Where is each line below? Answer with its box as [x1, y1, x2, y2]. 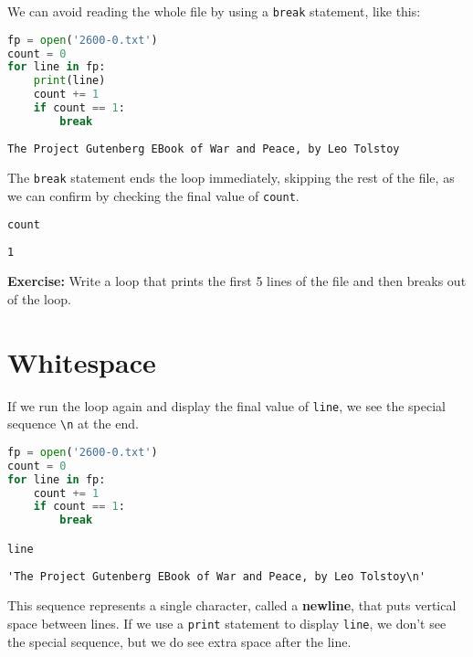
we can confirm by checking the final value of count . [7, 186, 300, 206]
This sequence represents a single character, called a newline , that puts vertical [7, 596, 457, 615]
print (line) [33, 74, 106, 88]
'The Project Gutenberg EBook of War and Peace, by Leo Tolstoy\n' [7, 569, 426, 583]
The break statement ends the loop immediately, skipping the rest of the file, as [7, 168, 455, 187]
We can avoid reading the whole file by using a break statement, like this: [7, 2, 421, 20]
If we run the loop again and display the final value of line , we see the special [7, 396, 447, 415]
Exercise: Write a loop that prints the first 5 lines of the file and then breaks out [7, 271, 467, 291]
